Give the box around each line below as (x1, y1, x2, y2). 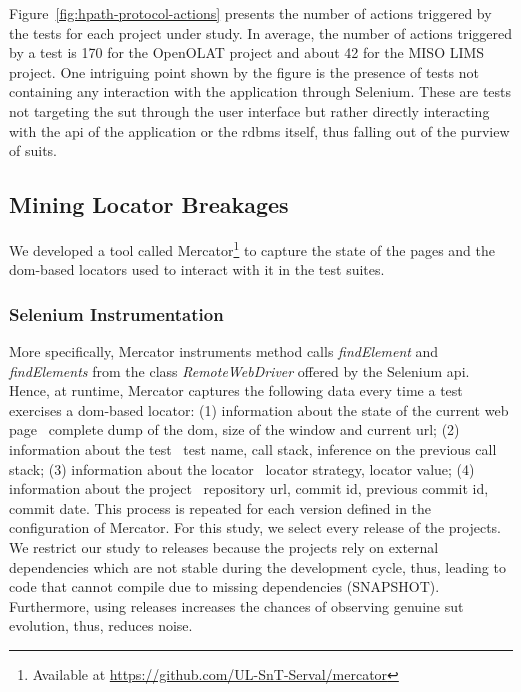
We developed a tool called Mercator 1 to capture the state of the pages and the (9, 236, 495, 260)
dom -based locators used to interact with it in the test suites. (9, 259, 385, 280)
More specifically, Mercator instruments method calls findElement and (9, 341, 439, 362)
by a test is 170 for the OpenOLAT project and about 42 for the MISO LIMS (9, 42, 485, 63)
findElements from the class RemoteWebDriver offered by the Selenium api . (9, 360, 470, 381)
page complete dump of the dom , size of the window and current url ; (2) (9, 419, 460, 440)
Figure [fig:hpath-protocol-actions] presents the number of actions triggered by (9, 3, 492, 23)
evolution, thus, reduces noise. (9, 615, 193, 636)
